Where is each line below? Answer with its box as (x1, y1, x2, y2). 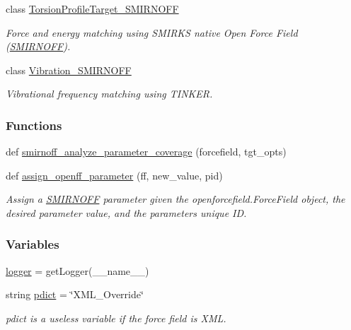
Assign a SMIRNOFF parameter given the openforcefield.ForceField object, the (6, 191, 345, 206)
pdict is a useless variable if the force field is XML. (6, 310, 226, 325)
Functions (6, 116, 62, 134)
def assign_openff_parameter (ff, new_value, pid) (6, 167, 223, 182)
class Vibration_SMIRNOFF (6, 62, 132, 77)
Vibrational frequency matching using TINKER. (6, 86, 213, 101)
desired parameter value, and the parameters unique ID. (6, 205, 247, 220)
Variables (6, 235, 59, 253)
